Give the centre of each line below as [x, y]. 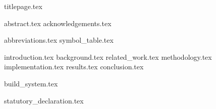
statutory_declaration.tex [44, 100]
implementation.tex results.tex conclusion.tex [74, 67]
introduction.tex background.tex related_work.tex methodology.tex [108, 57]
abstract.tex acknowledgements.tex [58, 23]
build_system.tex [31, 83]
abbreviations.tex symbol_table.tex [59, 40]
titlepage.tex [23, 6]
